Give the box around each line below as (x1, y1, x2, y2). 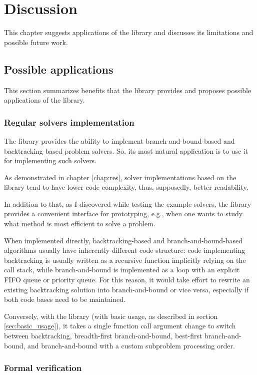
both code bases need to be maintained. (4, 294, 125, 304)
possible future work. (4, 37, 68, 47)
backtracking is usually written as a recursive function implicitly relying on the (4, 254, 246, 265)
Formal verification (4, 361, 82, 374)
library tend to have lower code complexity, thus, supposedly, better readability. (4, 182, 248, 192)
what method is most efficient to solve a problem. (4, 218, 155, 229)
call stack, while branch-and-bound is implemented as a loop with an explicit (4, 264, 240, 275)
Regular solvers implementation (4, 116, 134, 128)
